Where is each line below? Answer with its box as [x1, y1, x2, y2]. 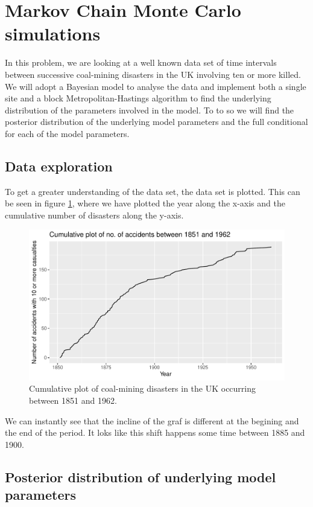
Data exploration [5, 156, 113, 175]
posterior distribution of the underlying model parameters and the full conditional [5, 115, 308, 128]
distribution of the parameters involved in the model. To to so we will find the [5, 103, 294, 116]
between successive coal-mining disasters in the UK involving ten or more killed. [5, 68, 301, 80]
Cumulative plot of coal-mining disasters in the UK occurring [29, 382, 256, 395]
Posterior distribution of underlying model [5, 467, 276, 486]
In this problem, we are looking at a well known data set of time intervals [5, 56, 277, 69]
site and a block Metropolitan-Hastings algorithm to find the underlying [5, 92, 271, 104]
